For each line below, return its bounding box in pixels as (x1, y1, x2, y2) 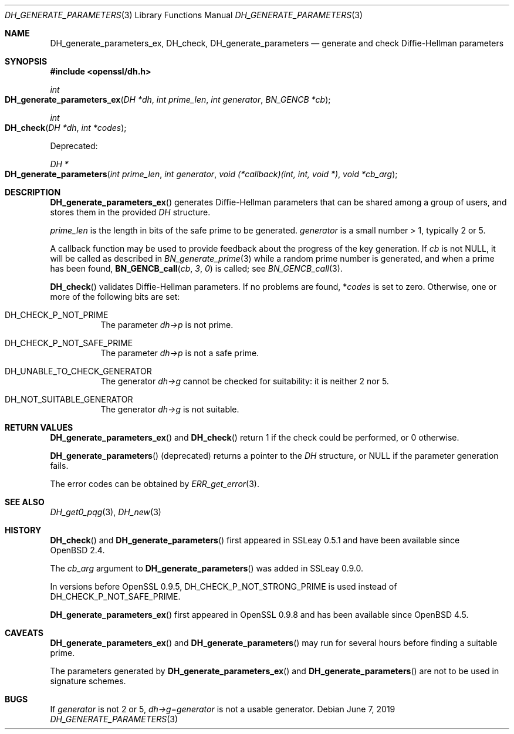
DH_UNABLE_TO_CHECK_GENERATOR (5, 366, 152, 376)
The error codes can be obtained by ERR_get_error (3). (50, 479, 259, 489)
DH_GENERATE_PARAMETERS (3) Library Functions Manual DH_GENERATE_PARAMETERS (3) (5, 10, 363, 20)
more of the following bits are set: (50, 292, 180, 302)
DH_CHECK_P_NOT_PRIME (5, 310, 109, 320)
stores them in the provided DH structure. (50, 207, 211, 217)
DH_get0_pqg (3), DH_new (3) (50, 507, 161, 517)
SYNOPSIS (5, 56, 48, 66)
